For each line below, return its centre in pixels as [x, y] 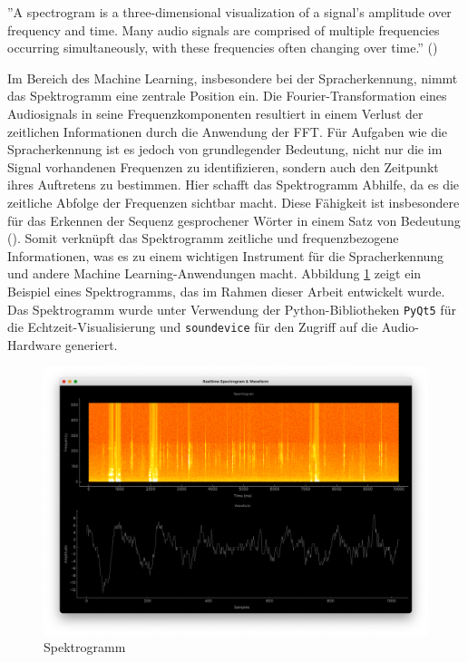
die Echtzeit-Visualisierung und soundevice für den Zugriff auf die [193, 327]
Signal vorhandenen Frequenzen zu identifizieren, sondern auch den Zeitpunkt [223, 166]
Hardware [34, 344]
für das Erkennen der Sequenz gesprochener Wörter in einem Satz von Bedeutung [234, 220]
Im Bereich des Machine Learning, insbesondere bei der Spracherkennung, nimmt [233, 78]
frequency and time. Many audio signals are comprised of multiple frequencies [224, 29]
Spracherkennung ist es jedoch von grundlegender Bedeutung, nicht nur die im [225, 149]
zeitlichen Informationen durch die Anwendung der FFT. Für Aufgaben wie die [228, 131]
